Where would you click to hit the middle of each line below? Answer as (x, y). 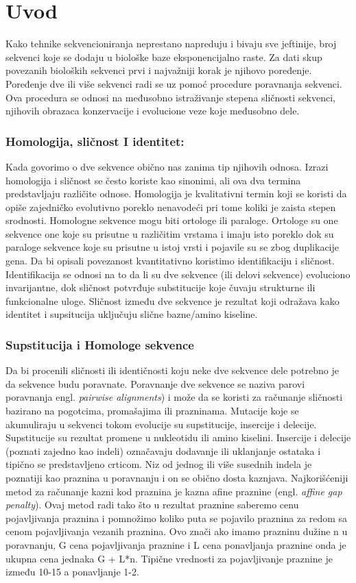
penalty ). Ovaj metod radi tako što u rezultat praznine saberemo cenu (152, 505)
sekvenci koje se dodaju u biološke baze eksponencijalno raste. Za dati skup (164, 57)
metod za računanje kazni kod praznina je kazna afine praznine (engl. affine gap (174, 491)
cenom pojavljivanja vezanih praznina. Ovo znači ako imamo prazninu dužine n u (177, 531)
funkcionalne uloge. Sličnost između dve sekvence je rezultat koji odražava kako (173, 300)
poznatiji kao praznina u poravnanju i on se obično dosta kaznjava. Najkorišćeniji (177, 477)
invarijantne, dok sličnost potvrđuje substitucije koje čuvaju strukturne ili (161, 287)
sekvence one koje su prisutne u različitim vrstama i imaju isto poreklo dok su (170, 233)
